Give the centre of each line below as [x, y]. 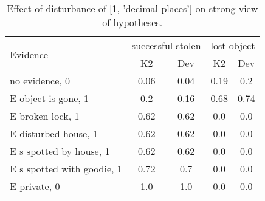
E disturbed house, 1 [54, 133]
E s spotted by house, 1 [60, 151]
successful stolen [166, 45]
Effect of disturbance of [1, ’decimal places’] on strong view [132, 8]
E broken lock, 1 [45, 116]
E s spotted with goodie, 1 [66, 169]
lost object [233, 45]
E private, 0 [35, 186]
